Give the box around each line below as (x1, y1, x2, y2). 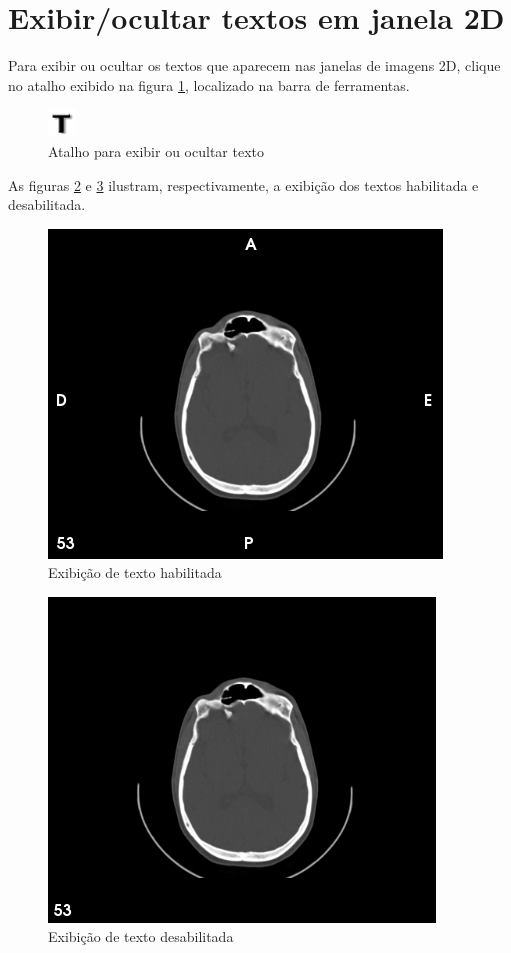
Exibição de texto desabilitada (48, 926, 234, 947)
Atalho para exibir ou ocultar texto (48, 140, 264, 161)
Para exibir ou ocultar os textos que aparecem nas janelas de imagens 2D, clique (8, 55, 501, 76)
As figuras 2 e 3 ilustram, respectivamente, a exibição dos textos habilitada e (8, 174, 479, 195)
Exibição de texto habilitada (48, 562, 222, 583)
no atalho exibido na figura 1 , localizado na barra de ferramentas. (8, 74, 410, 95)
